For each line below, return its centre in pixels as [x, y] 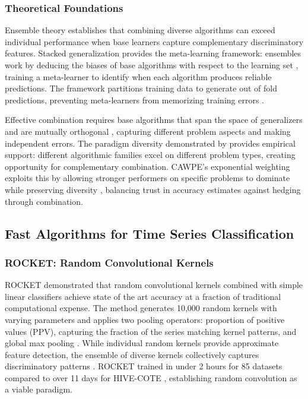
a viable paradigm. [39, 389]
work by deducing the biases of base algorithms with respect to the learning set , [152, 65]
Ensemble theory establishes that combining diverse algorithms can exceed [140, 30]
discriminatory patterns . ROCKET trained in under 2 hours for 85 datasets [144, 366]
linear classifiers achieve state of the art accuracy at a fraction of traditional [143, 296]
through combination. [44, 201]
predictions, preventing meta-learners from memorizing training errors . [134, 99]
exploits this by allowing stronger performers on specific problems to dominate [147, 178]
